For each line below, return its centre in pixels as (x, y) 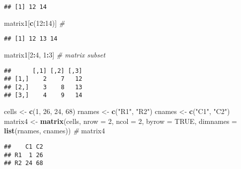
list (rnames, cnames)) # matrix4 (55, 131)
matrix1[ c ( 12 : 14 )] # (35, 23)
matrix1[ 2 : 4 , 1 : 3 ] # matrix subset (55, 54)
